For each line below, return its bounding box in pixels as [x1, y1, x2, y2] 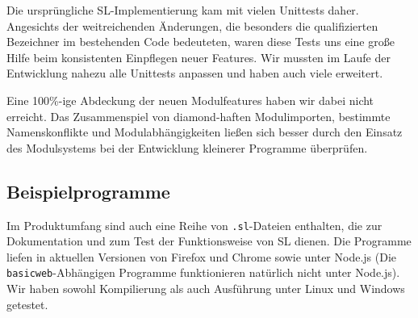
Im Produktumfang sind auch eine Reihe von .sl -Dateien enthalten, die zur [6, 216, 382, 233]
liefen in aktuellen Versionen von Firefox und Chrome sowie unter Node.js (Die [6, 248, 397, 265]
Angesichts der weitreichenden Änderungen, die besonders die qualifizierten [6, 17, 378, 34]
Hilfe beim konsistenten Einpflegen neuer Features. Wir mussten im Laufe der [6, 48, 391, 65]
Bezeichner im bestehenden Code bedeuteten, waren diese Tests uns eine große [6, 33, 395, 50]
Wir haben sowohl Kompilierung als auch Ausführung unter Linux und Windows [6, 280, 405, 297]
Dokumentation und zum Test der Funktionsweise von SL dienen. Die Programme [6, 232, 412, 249]
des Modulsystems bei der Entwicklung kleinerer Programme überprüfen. [6, 139, 368, 156]
